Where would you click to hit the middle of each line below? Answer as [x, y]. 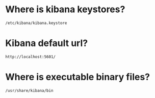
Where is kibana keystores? [65, 9]
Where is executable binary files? [78, 77]
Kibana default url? [47, 43]
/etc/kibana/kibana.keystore [36, 23]
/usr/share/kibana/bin [29, 90]
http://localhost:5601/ [31, 57]
